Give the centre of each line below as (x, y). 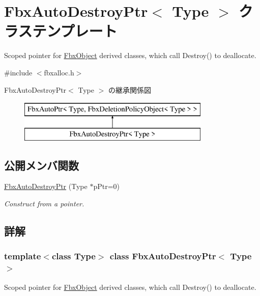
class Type (74, 256)
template (23, 256)
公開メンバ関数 (41, 165)
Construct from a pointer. (44, 204)
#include (18, 72)
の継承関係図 (129, 89)
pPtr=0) (106, 186)
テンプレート (75, 31)
